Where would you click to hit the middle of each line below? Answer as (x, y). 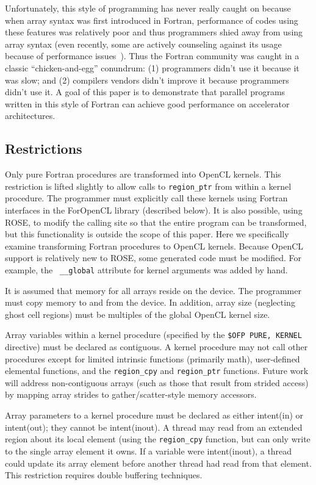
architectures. (30, 116)
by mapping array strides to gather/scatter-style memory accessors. (131, 394)
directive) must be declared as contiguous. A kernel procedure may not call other (156, 347)
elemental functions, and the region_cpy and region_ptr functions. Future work (157, 371)
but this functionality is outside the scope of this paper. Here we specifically (147, 234)
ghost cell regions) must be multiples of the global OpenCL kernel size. (138, 314)
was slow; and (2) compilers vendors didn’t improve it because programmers (147, 80)
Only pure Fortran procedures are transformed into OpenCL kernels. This (143, 174)
